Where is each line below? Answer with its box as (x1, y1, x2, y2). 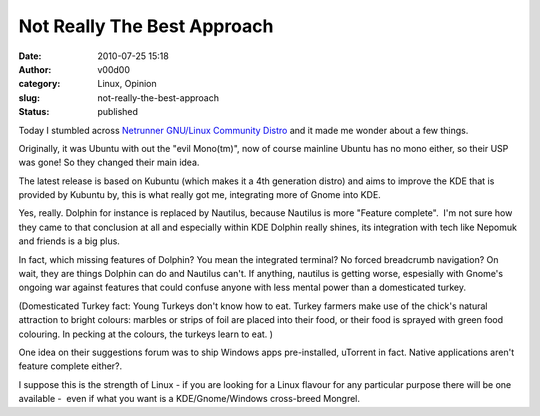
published (97, 106, 139, 118)
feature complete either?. (18, 360, 123, 372)
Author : (18, 63, 52, 75)
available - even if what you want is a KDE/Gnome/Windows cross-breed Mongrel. (18, 393, 360, 405)
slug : (18, 91, 40, 104)
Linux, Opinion (97, 78, 157, 90)
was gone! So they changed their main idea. (18, 156, 200, 169)
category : (18, 78, 61, 90)
